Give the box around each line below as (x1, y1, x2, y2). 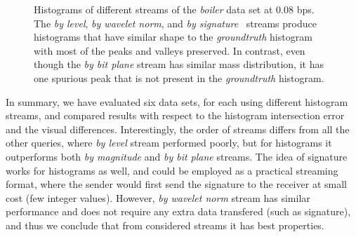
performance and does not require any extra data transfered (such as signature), (6, 204, 351, 219)
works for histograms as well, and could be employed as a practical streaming (6, 163, 338, 177)
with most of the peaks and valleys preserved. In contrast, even (34, 43, 305, 57)
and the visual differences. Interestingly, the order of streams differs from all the (6, 121, 350, 136)
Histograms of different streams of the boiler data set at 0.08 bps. (34, 2, 315, 16)
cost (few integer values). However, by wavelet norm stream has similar (6, 190, 310, 205)
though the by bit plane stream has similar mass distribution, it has (34, 57, 324, 72)
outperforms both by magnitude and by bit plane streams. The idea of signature (6, 149, 348, 163)
